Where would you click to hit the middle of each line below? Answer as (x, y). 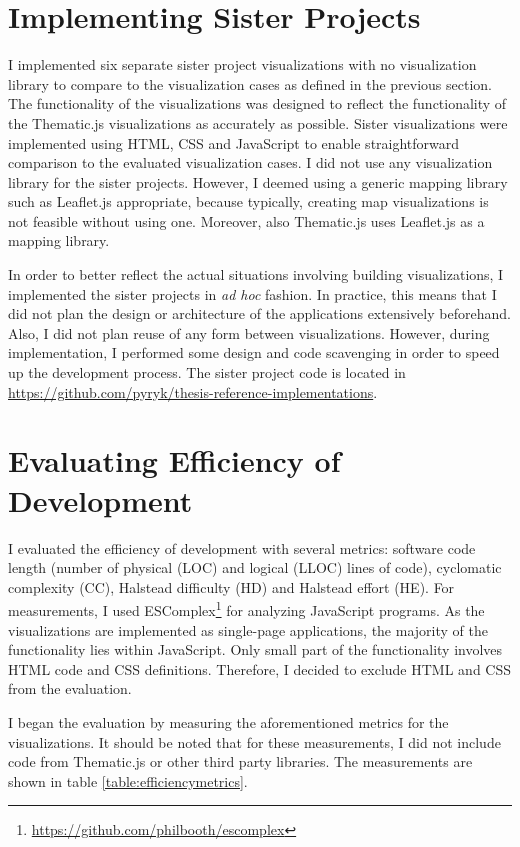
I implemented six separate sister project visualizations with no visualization (242, 64)
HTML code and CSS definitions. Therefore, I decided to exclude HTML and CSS (260, 668)
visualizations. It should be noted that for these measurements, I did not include (254, 741)
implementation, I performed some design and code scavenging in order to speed (254, 352)
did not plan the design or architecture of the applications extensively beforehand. (259, 313)
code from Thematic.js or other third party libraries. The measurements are (240, 761)
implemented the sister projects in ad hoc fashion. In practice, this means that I (252, 293)
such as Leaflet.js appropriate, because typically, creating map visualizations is (248, 201)
